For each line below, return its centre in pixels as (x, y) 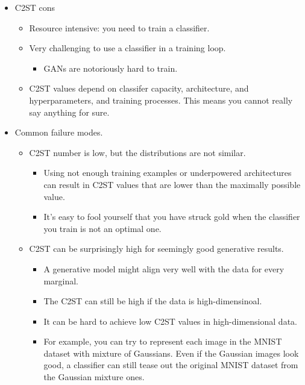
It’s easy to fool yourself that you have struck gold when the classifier (172, 217)
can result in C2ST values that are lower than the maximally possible (172, 184)
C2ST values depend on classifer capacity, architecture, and (139, 88)
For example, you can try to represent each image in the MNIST (163, 341)
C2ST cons (35, 7)
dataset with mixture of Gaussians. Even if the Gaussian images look (171, 353)
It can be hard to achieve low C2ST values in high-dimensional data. (170, 321)
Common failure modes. (59, 132)
